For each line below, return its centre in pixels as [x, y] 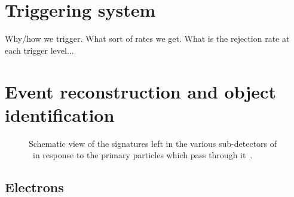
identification [60, 114]
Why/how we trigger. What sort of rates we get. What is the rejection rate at [147, 39]
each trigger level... [39, 50]
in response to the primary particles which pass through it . [143, 155]
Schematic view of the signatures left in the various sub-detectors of [153, 143]
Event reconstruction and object [140, 91]
